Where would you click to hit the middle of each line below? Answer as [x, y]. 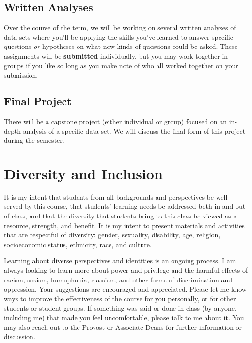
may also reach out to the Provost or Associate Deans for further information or [123, 327]
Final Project [38, 101]
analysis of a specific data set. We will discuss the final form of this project [134, 131]
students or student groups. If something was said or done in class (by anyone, [120, 308]
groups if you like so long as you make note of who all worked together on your [121, 65]
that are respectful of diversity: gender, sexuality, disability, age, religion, [112, 235]
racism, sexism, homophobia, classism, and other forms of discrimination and [118, 279]
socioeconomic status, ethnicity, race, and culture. [78, 244]
